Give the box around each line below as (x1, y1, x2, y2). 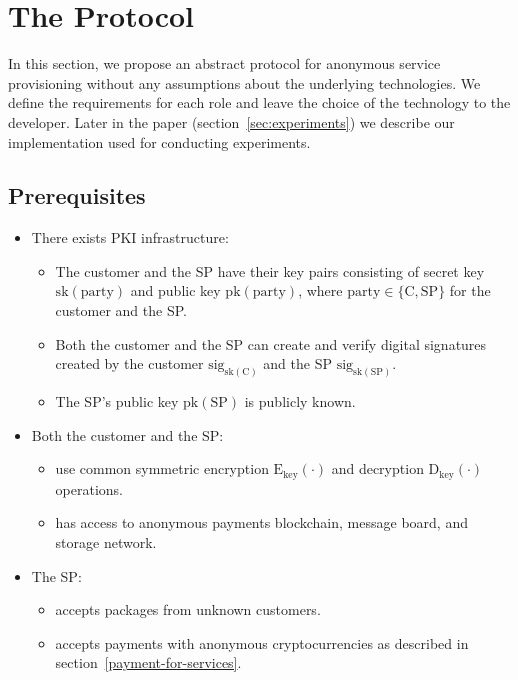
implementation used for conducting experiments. (8, 131, 311, 152)
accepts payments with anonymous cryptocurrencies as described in (55, 632, 469, 653)
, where (298, 280, 343, 301)
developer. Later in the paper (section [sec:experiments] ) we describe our (8, 111, 455, 132)
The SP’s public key (55, 391, 179, 412)
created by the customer (55, 353, 204, 374)
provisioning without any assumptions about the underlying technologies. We (8, 72, 481, 93)
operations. (55, 478, 124, 499)
